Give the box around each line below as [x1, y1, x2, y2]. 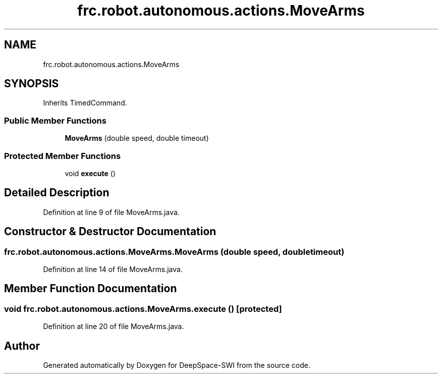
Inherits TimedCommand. [43, 98, 127, 107]
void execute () [65, 169, 116, 178]
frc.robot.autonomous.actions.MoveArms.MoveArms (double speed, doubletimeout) [4, 246, 345, 257]
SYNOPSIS [4, 77, 59, 90]
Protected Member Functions [4, 150, 121, 161]
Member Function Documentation [4, 282, 177, 295]
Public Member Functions [4, 115, 106, 126]
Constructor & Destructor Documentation [4, 225, 216, 238]
